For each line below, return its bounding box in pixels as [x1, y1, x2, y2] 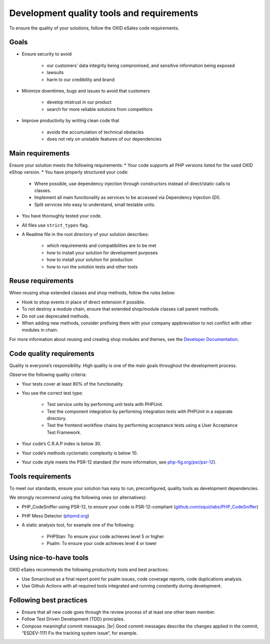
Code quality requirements [9, 349, 94, 357]
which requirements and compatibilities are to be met [46, 242, 156, 248]
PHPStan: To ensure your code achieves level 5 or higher [46, 533, 164, 539]
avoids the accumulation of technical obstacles [46, 129, 144, 135]
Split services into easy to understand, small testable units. [34, 201, 156, 207]
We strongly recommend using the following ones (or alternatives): [9, 494, 147, 500]
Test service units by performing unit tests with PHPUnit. [46, 401, 163, 407]
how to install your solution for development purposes [46, 249, 158, 255]
